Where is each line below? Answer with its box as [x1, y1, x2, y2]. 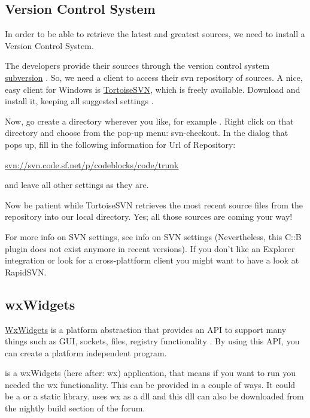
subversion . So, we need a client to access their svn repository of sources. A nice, [5, 71, 303, 83]
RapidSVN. [5, 265, 47, 278]
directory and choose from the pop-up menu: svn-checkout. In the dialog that [5, 126, 288, 139]
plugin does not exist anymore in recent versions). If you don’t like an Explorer [5, 242, 295, 255]
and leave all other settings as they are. [5, 178, 149, 191]
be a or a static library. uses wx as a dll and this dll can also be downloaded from [5, 390, 304, 402]
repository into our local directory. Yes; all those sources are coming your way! [5, 210, 293, 223]
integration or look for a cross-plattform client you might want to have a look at [5, 254, 299, 266]
